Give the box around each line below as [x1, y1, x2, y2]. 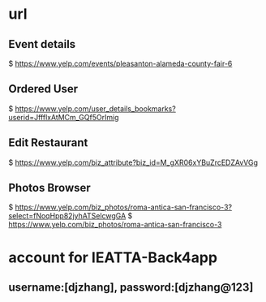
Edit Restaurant [8, 136, 88, 150]
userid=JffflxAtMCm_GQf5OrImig [8, 112, 119, 122]
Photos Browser [8, 181, 91, 195]
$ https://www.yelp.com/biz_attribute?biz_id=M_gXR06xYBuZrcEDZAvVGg [8, 157, 258, 167]
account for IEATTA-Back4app [8, 248, 217, 266]
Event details [8, 37, 76, 51]
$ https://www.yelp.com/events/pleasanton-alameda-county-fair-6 [8, 58, 233, 68]
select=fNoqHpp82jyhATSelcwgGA [8, 211, 127, 221]
